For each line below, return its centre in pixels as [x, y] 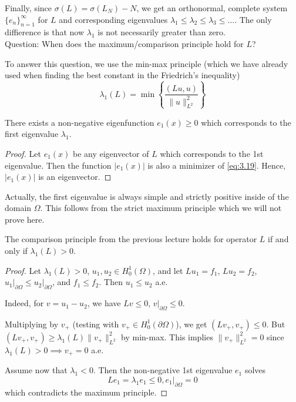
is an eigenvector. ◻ [75, 177]
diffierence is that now [45, 32]
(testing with [96, 324]
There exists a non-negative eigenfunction [80, 122]
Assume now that [36, 370]
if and [278, 239]
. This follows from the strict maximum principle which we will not [161, 208]
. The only [253, 19]
